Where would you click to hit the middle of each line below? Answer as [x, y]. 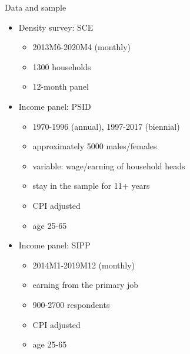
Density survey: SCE [56, 27]
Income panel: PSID [55, 106]
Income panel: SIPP [54, 245]
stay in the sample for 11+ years [91, 186]
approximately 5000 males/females [95, 146]
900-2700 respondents [71, 304]
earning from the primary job [86, 285]
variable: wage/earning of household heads [109, 165]
